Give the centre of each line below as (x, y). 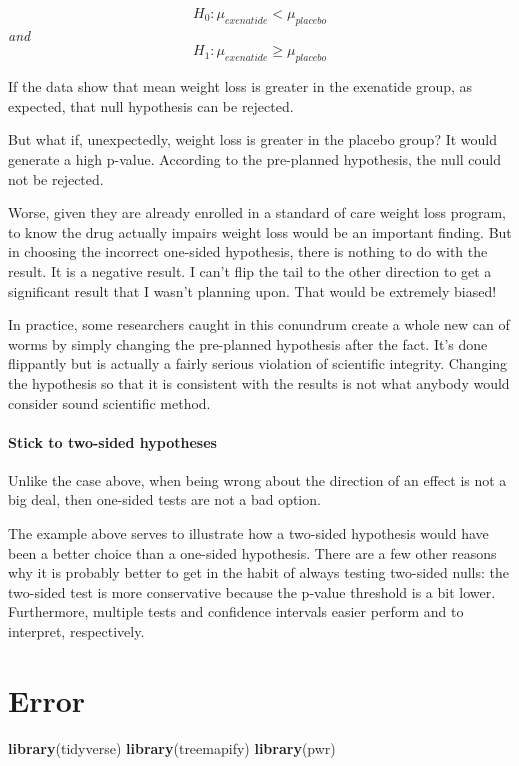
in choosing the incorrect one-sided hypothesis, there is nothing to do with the (248, 251)
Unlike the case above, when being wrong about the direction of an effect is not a (257, 479)
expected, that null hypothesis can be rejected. (151, 105)
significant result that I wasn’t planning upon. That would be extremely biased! (252, 290)
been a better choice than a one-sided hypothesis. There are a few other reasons (252, 552)
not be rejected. (56, 178)
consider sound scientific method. (109, 402)
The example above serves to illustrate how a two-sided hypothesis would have (248, 533)
